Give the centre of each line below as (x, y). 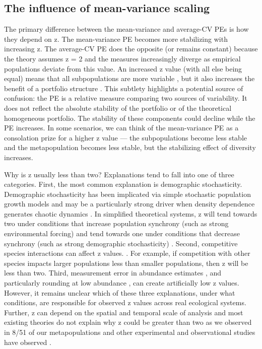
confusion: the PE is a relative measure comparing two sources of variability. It (126, 98)
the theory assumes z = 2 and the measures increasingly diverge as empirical (122, 58)
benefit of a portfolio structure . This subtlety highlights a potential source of (124, 88)
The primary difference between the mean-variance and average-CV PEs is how (126, 29)
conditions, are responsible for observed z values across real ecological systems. (125, 302)
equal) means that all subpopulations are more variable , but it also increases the (129, 78)
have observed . (28, 342)
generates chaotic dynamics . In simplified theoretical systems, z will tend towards (131, 213)
